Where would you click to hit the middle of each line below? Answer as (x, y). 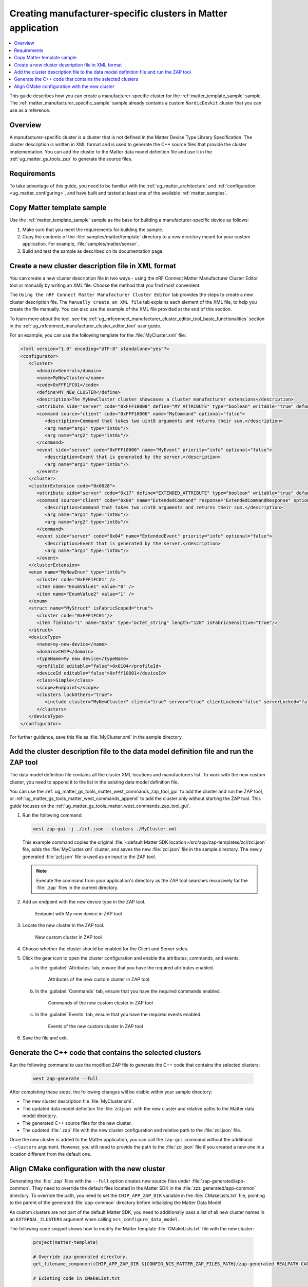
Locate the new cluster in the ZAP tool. (63, 925)
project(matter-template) (66, 1242)
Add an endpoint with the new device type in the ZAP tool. (84, 902)
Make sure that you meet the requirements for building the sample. (93, 230)
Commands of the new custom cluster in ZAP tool (101, 1003)
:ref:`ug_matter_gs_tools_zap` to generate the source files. (71, 159)
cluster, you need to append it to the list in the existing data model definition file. (94, 782)
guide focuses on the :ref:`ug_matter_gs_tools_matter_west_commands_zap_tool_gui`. (100, 806)
